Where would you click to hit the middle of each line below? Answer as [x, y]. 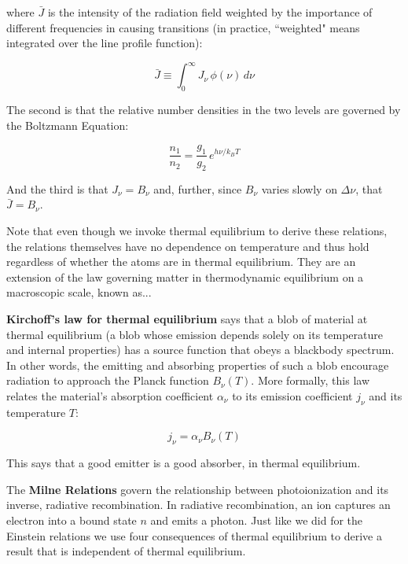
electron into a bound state [72, 520]
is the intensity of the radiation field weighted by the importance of [210, 12]
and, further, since [198, 188]
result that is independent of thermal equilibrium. [126, 551]
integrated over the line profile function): [105, 43]
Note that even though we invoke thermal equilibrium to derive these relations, [197, 231]
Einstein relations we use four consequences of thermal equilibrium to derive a [194, 535]
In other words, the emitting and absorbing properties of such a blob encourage [198, 365]
